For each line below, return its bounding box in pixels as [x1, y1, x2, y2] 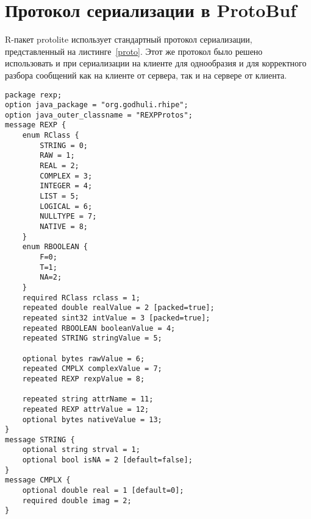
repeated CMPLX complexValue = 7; [22, 364, 162, 373]
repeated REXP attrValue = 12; [22, 404, 149, 414]
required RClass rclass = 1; [22, 293, 140, 302]
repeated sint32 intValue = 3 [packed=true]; [22, 313, 210, 322]
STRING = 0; [40, 141, 88, 150]
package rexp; [5, 90, 62, 99]
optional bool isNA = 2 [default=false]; [22, 456, 193, 465]
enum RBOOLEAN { [22, 242, 88, 252]
